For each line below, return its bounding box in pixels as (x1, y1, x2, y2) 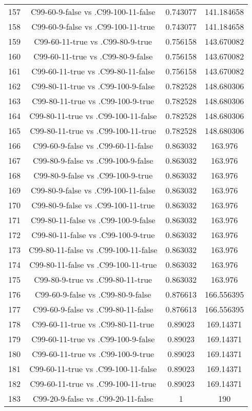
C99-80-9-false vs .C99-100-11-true (31, 199, 155, 211)
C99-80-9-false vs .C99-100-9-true (33, 169, 153, 181)
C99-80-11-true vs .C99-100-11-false (29, 110, 157, 122)
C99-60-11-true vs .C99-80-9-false (33, 50, 153, 62)
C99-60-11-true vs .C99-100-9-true (32, 348, 154, 360)
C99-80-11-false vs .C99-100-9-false (31, 214, 156, 226)
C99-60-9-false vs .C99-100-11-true (31, 21, 155, 32)
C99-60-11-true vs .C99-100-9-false (31, 333, 155, 345)
